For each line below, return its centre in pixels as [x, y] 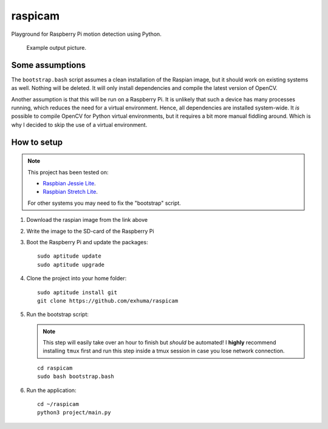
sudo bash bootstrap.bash [76, 376]
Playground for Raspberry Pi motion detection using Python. [87, 34]
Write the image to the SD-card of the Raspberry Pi [90, 231]
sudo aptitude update [69, 256]
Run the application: [51, 390]
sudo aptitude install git [77, 292]
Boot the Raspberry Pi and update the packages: [87, 242]
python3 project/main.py [74, 413]
